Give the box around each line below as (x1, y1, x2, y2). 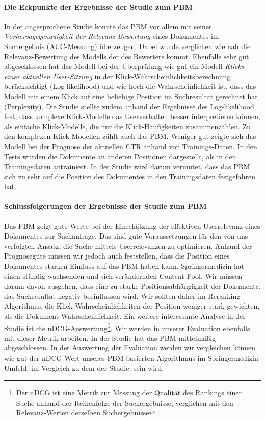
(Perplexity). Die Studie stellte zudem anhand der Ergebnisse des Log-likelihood (4, 101, 254, 111)
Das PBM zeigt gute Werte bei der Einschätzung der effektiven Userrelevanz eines (4, 220, 260, 231)
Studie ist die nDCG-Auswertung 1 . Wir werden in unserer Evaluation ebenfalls (4, 321, 250, 333)
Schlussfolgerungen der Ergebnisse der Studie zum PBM (4, 201, 207, 212)
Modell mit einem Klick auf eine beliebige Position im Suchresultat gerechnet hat (4, 90, 258, 101)
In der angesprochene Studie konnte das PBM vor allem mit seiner (4, 20, 212, 31)
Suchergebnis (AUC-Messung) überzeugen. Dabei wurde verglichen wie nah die (4, 40, 251, 51)
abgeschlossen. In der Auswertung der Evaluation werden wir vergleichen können (4, 342, 256, 353)
